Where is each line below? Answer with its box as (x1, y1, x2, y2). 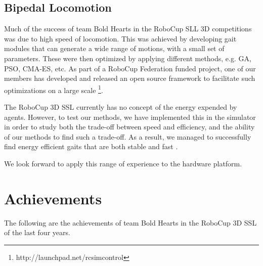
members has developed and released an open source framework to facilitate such (4, 73, 255, 83)
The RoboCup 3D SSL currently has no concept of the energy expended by (4, 102, 237, 112)
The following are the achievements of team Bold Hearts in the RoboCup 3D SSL (4, 217, 257, 228)
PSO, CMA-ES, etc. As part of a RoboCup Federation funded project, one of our (4, 63, 256, 73)
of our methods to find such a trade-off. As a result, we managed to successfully (4, 131, 251, 142)
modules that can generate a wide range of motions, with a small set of (4, 43, 225, 54)
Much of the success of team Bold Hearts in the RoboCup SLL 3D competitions (4, 23, 252, 34)
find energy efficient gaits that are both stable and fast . (4, 141, 178, 152)
